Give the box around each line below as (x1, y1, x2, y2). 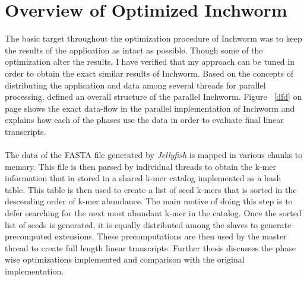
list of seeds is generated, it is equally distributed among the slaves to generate (5, 218, 292, 231)
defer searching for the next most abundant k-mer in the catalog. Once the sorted (5, 207, 302, 219)
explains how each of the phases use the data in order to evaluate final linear (5, 113, 284, 126)
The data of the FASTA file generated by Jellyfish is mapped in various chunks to (5, 149, 303, 161)
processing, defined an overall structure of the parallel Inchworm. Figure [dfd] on (5, 90, 302, 103)
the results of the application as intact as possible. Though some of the (5, 43, 263, 56)
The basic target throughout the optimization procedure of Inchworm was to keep (5, 32, 302, 45)
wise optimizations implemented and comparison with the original (5, 253, 245, 266)
